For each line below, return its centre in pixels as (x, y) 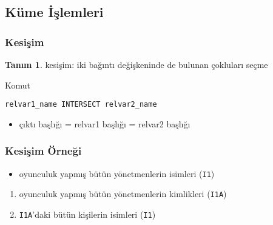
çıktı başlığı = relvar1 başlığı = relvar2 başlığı (105, 123)
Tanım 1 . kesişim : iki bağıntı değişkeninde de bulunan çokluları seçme (136, 64)
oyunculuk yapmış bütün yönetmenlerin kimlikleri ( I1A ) (123, 194)
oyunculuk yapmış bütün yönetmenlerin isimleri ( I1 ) (117, 173)
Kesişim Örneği (43, 151)
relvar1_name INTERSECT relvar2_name (81, 105)
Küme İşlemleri (54, 12)
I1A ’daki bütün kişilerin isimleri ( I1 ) (87, 214)
